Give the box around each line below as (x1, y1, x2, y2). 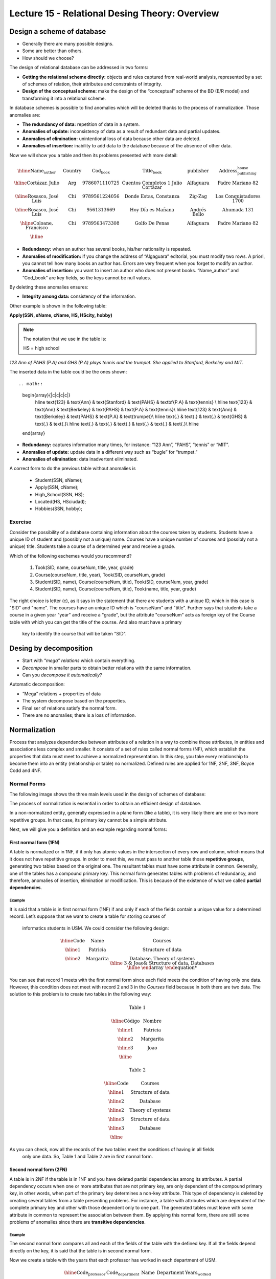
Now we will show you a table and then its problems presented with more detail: (9, 152, 178, 158)
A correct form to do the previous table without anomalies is (9, 466, 136, 472)
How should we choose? (22, 55, 74, 61)
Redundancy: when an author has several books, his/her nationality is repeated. (22, 246, 192, 252)
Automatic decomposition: (9, 681, 65, 688)
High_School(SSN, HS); (35, 491, 84, 497)
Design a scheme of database (9, 27, 106, 36)
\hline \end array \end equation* (127, 964, 197, 971)
